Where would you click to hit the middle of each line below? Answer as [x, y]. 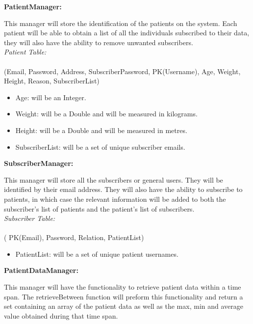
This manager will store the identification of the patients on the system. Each [121, 23]
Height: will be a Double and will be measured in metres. [101, 130]
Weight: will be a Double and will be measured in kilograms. [106, 114]
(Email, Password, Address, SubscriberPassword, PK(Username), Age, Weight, [122, 71]
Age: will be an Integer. [51, 97]
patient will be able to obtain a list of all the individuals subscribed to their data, [127, 33]
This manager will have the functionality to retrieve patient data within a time [123, 287]
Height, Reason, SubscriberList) [52, 81]
